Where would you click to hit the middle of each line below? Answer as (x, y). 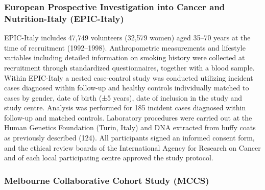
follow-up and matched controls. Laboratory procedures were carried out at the (128, 117)
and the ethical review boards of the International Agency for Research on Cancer (132, 147)
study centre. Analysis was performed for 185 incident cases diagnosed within (125, 108)
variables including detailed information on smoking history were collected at (125, 57)
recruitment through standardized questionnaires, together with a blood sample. (129, 67)
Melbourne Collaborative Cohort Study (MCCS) (107, 180)
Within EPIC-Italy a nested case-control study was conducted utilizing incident (129, 77)
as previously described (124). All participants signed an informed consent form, (129, 138)
